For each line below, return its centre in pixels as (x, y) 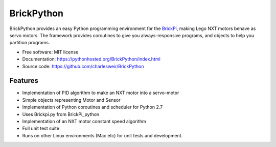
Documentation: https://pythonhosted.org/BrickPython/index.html (91, 59)
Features (24, 81)
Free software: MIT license (50, 52)
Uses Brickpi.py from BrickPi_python (61, 114)
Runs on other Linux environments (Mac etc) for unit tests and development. (102, 135)
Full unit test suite (41, 128)
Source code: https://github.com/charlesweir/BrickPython (83, 66)
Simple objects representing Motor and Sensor (71, 100)
